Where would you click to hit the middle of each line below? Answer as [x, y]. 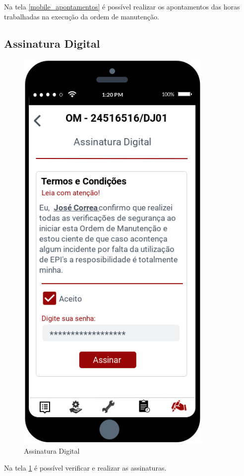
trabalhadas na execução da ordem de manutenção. [82, 16]
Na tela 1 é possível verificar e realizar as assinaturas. [85, 467]
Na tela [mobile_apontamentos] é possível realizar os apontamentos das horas [122, 6]
